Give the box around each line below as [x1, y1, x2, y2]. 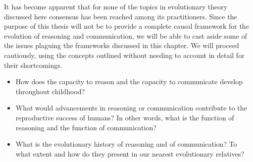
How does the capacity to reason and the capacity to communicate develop [15, 76, 243, 87]
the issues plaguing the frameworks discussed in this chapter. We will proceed [4, 40, 239, 51]
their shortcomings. [4, 59, 62, 70]
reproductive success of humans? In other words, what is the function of [15, 112, 234, 122]
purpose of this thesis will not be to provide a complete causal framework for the [4, 21, 249, 31]
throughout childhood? [15, 86, 85, 96]
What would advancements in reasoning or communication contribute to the [15, 103, 247, 113]
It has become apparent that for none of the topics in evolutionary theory [4, 1, 228, 11]
